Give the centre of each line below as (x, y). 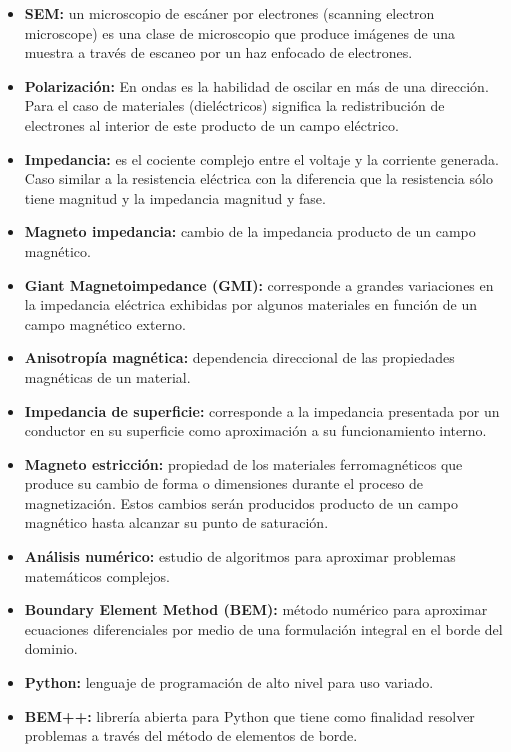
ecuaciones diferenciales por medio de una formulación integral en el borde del (263, 628)
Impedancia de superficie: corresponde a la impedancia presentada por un (262, 410)
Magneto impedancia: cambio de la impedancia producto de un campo (250, 231)
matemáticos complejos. (97, 575)
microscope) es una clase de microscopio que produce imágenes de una (239, 32)
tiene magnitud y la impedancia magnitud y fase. (175, 197)
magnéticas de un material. (107, 376)
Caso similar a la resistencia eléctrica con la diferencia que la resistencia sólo (258, 178)
